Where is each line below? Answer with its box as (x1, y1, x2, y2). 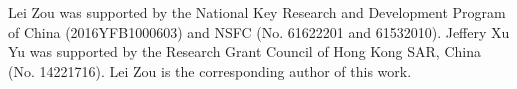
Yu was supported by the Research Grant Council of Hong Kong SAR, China (8, 41, 481, 62)
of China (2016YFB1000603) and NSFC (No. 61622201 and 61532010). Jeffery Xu (8, 21, 510, 42)
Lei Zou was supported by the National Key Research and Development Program (8, 2, 506, 22)
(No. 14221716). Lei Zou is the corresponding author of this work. (8, 60, 412, 81)
